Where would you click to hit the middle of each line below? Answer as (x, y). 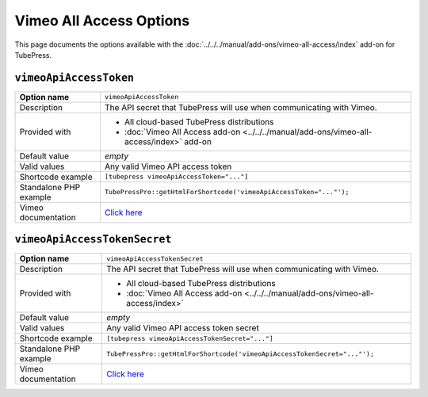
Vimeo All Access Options (102, 21)
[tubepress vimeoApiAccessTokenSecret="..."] (189, 338)
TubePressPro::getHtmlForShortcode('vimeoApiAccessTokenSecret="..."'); (240, 354)
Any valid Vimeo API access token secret (182, 328)
